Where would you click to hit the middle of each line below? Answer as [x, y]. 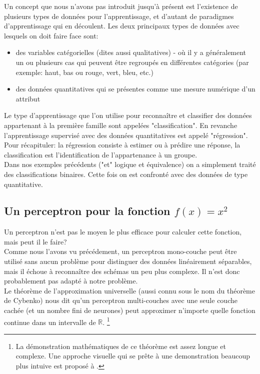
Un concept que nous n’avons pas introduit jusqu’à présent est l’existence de [121, 6]
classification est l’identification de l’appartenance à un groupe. [101, 154]
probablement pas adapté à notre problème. [71, 281]
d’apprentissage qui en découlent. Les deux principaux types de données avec [122, 26]
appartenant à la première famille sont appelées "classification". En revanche [121, 125]
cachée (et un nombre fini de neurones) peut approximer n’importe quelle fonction [130, 310]
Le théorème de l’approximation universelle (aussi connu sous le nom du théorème [129, 290]
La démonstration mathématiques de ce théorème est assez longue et [121, 346]
